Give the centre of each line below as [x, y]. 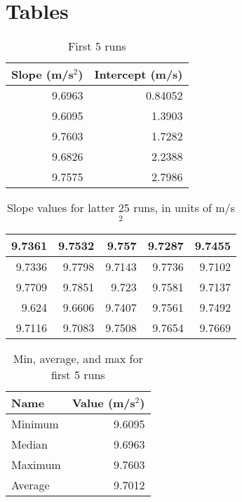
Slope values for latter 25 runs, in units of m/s [121, 208]
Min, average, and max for [78, 358]
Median [30, 444]
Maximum [36, 464]
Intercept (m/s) [139, 74]
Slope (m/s [42, 74]
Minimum [35, 423]
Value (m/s [103, 402]
